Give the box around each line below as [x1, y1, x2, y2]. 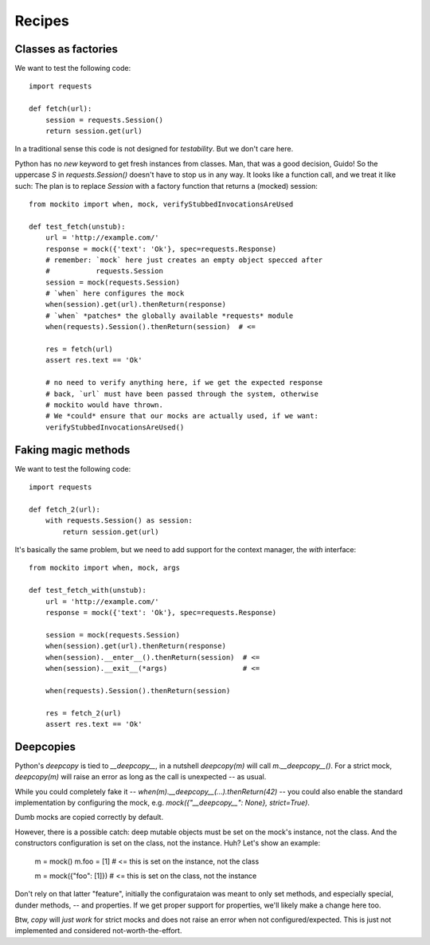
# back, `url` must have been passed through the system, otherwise [45, 389, 319, 398]
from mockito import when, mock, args [29, 563, 181, 573]
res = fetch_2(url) [45, 708, 122, 717]
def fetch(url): [29, 104, 92, 113]
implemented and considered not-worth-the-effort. [14, 926, 182, 935]
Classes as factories [14, 42, 119, 56]
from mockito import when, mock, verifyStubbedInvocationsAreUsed [29, 199, 294, 209]
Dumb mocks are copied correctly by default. [14, 813, 163, 822]
